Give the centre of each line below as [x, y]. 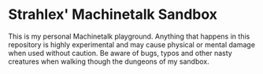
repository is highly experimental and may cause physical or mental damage [132, 44]
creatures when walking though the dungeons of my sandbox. [109, 61]
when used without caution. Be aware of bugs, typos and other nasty [120, 53]
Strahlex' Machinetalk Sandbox [113, 15]
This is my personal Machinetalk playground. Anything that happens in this [129, 36]
